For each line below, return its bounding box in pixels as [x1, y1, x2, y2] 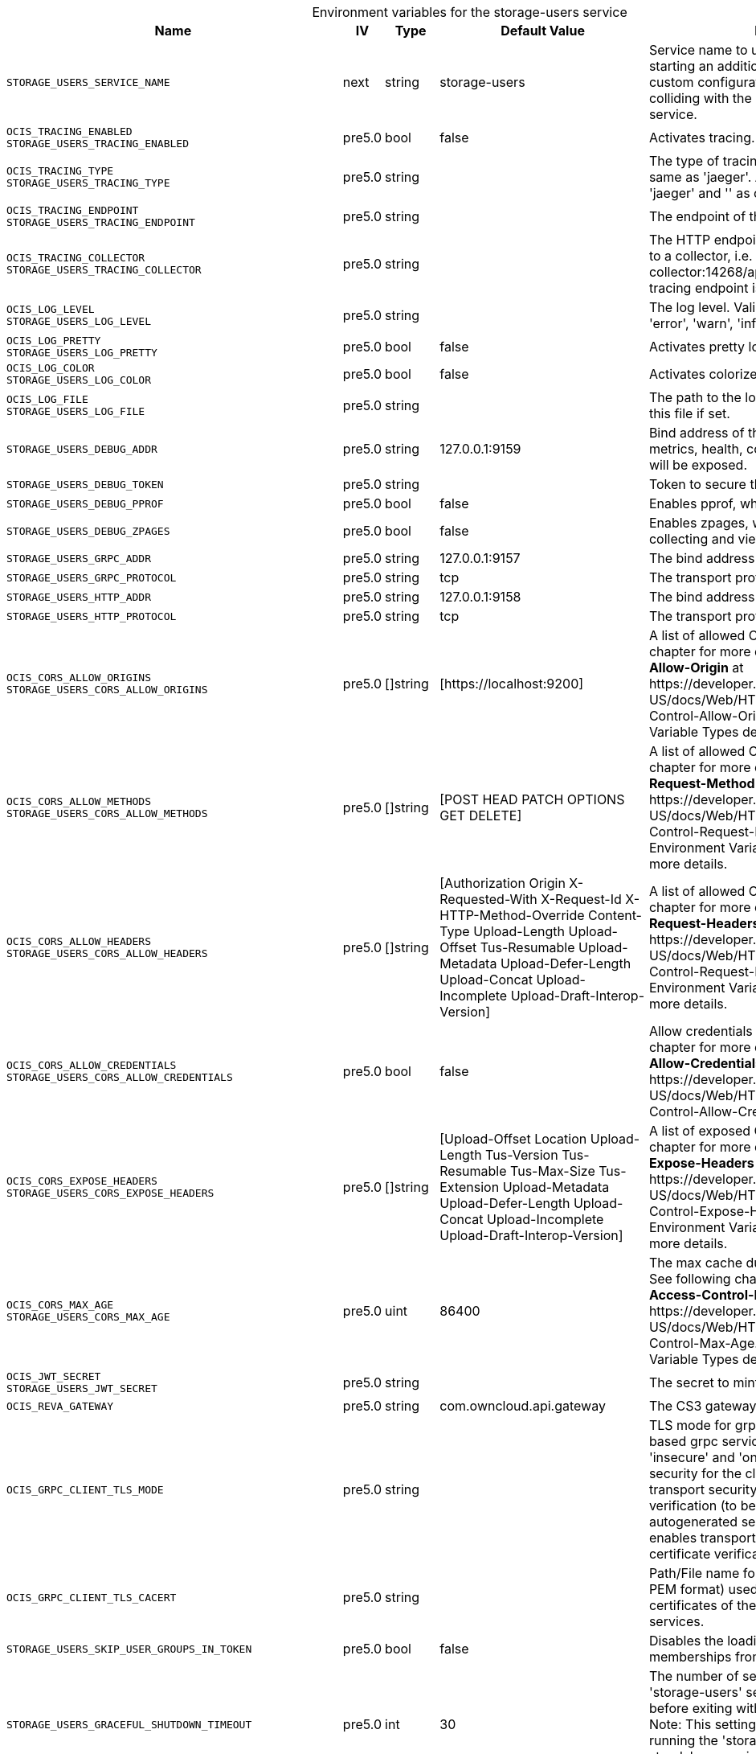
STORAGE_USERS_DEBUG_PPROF [6, 497, 164, 510]
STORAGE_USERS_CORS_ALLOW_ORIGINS [6, 684, 208, 696]
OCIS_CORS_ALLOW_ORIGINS [6, 672, 152, 684]
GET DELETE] [439, 807, 522, 824]
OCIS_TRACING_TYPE [6, 165, 114, 177]
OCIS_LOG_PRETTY [6, 335, 101, 347]
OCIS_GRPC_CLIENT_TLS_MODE [6, 1483, 164, 1496]
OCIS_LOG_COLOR [6, 362, 95, 374]
